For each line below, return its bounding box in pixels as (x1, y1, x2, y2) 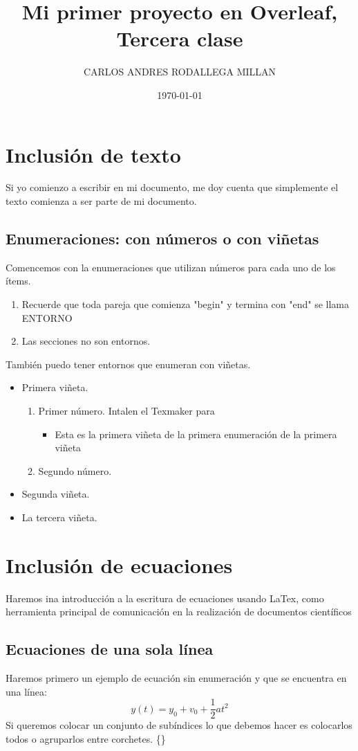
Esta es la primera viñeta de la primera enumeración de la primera (55, 426, 337, 441)
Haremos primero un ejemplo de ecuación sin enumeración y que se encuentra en (6, 671, 347, 685)
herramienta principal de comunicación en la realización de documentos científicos (6, 604, 352, 619)
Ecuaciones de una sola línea (6, 638, 214, 660)
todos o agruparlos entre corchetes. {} (6, 731, 166, 745)
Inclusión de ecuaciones (6, 550, 233, 579)
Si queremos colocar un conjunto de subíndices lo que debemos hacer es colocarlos (6, 718, 352, 732)
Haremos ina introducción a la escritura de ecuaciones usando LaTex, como (6, 590, 324, 605)
